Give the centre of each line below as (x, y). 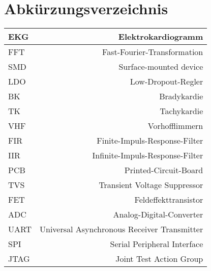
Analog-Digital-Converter (158, 214)
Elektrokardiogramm (161, 37)
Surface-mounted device (161, 67)
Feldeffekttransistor (169, 200)
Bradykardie (181, 96)
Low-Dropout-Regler (167, 82)
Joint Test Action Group (159, 259)
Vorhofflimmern (175, 126)
